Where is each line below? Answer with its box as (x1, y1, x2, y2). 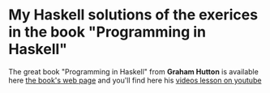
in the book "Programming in (8, 23, 207, 41)
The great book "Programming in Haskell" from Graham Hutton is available (8, 66, 259, 76)
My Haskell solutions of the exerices (8, 6, 258, 24)
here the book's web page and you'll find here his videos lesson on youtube (8, 75, 262, 85)
